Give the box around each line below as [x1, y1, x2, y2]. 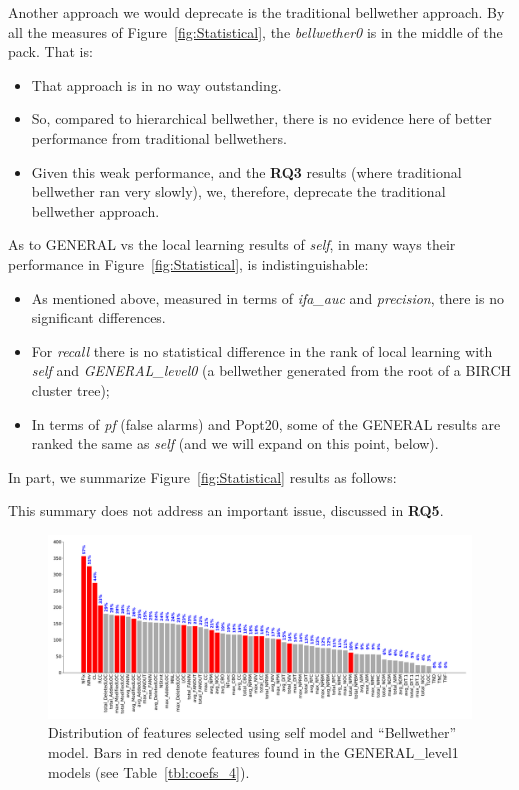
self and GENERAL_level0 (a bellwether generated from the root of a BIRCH [31, 360, 511, 381]
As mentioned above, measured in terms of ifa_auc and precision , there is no [31, 287, 504, 308]
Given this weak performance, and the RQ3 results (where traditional [31, 161, 462, 182]
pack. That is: [8, 41, 93, 62]
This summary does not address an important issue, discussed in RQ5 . [8, 500, 444, 521]
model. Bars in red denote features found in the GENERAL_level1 [48, 741, 459, 762]
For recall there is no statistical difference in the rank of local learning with [31, 340, 493, 361]
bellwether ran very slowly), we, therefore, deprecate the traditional [31, 181, 446, 202]
